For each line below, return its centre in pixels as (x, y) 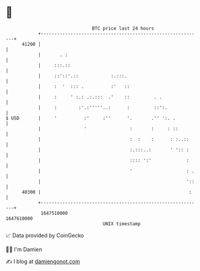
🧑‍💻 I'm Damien (24, 249)
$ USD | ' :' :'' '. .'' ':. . (91, 118)
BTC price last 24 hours (123, 28)
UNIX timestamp (122, 224)
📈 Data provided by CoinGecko (45, 235)
